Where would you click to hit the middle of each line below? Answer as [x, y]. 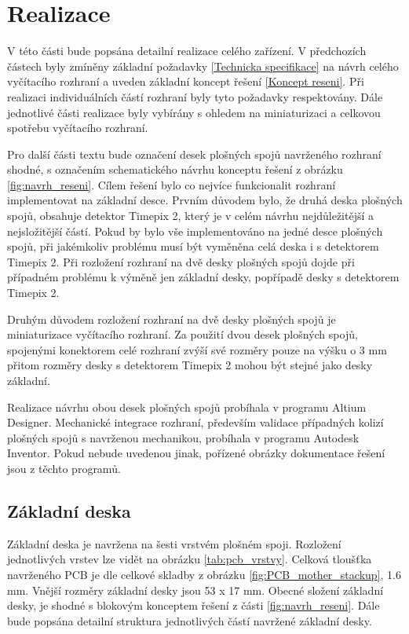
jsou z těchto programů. [64, 468]
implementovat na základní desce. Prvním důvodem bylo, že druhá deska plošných [205, 200]
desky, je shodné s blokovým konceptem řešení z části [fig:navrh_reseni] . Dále [194, 605]
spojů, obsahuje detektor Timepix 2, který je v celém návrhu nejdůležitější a [191, 216]
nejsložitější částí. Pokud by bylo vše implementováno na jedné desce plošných [195, 231]
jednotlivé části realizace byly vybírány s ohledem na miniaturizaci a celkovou [194, 112]
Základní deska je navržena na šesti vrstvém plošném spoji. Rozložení [174, 543]
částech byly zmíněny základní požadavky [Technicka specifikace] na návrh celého [203, 66]
